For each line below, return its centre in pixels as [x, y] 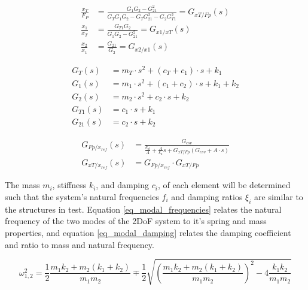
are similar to [279, 196]
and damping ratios [207, 196]
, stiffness [69, 185]
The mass [22, 185]
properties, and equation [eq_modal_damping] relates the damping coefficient [148, 232]
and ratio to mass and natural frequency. [80, 244]
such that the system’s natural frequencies [82, 196]
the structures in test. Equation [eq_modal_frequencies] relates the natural [143, 209]
